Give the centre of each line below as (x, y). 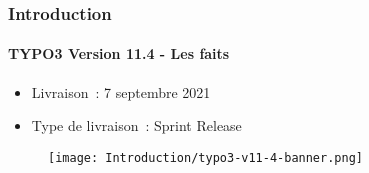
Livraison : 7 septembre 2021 (121, 91)
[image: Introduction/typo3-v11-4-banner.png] (205, 157)
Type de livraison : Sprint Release (136, 125)
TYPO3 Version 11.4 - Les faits (119, 53)
